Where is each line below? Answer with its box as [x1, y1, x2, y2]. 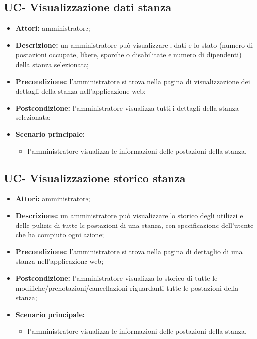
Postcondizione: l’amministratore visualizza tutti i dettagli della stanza [15, 102, 239, 113]
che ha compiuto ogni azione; [15, 229, 104, 240]
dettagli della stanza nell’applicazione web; [15, 86, 146, 96]
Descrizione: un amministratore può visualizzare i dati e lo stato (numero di [15, 39, 253, 50]
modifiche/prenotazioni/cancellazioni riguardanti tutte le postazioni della [15, 282, 239, 293]
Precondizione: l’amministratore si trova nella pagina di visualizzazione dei [15, 76, 250, 86]
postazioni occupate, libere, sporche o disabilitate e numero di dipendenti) [15, 49, 242, 60]
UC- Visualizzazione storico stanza [4, 170, 186, 185]
